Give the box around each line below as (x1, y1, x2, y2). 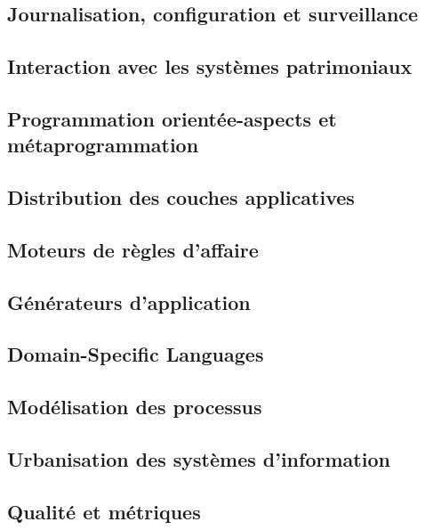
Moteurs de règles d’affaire (7, 235, 259, 263)
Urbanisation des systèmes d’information (7, 445, 390, 473)
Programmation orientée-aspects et (7, 104, 337, 132)
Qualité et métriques (7, 497, 201, 525)
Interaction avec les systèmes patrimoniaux (7, 53, 413, 80)
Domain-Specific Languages (7, 340, 264, 368)
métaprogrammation (7, 131, 199, 159)
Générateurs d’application (7, 288, 251, 315)
